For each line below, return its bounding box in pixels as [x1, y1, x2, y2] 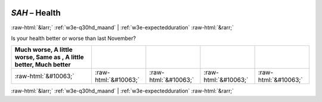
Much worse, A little [14, 45, 73, 54]
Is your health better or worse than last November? [11, 35, 137, 42]
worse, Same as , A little [14, 53, 84, 61]
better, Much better [14, 60, 71, 69]
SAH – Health [11, 8, 61, 18]
